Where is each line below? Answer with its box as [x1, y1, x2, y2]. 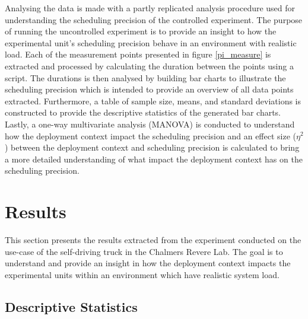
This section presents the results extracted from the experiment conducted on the [5, 234, 301, 246]
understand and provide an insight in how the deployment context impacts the [5, 257, 291, 269]
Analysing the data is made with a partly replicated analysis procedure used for [5, 2, 296, 14]
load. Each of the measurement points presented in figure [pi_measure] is [5, 48, 271, 60]
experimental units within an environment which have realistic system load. [5, 268, 280, 280]
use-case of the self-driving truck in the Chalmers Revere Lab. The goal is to [5, 245, 283, 257]
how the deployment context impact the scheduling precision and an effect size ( [5, 129, 296, 142]
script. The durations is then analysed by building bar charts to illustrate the [5, 71, 286, 84]
